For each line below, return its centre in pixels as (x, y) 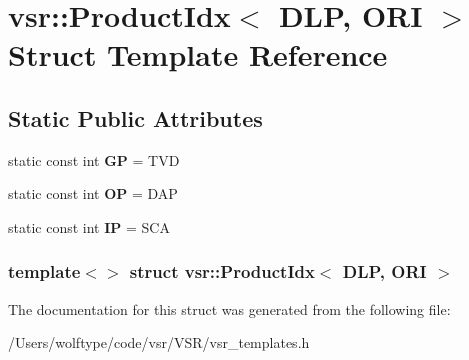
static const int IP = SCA (89, 226)
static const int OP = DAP (93, 193)
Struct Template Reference (198, 54)
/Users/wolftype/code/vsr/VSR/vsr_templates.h (159, 342)
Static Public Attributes (135, 117)
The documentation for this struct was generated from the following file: (229, 308)
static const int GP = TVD (94, 159)
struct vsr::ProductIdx (222, 271)
